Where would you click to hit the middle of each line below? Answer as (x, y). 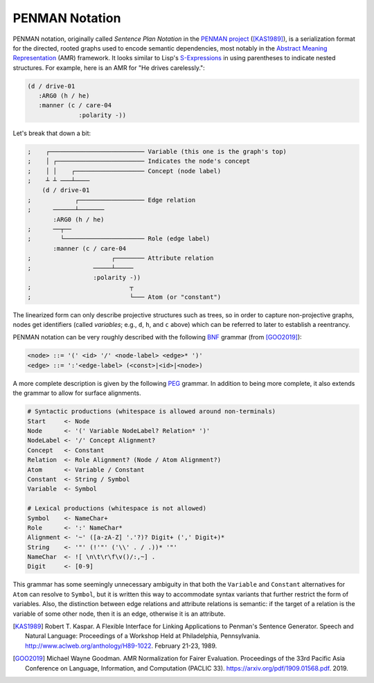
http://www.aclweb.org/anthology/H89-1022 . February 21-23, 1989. (121, 646)
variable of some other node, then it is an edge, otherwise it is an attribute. (119, 614)
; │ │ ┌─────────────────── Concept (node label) (124, 171)
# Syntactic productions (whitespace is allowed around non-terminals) (152, 411)
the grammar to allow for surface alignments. (77, 393)
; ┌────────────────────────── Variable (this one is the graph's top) (157, 151)
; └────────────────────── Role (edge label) (119, 239)
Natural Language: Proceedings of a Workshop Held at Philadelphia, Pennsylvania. (143, 636)
